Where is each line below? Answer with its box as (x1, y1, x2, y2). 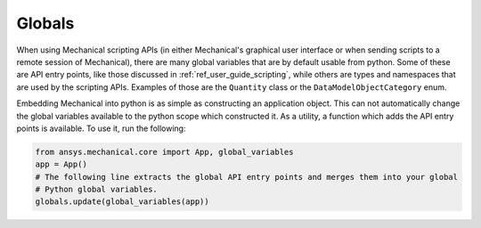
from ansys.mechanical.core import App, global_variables (35, 147, 294, 157)
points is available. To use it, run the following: (16, 123, 186, 134)
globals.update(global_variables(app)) (35, 197, 209, 207)
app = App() (35, 159, 88, 169)
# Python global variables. (35, 184, 158, 195)
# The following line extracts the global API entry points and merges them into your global (35, 172, 459, 182)
